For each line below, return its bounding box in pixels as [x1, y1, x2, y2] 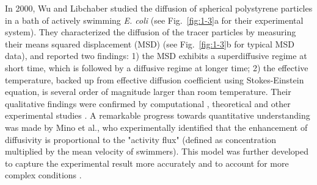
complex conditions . [5, 169, 82, 181]
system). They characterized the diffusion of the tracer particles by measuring [5, 26, 296, 38]
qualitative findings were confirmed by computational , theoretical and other [5, 97, 291, 110]
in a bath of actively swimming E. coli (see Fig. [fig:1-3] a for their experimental [5, 13, 304, 26]
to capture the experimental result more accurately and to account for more [5, 156, 289, 169]
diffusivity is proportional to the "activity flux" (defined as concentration [5, 133, 277, 145]
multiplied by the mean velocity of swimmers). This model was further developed [5, 145, 309, 158]
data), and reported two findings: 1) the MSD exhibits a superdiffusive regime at [5, 49, 307, 62]
